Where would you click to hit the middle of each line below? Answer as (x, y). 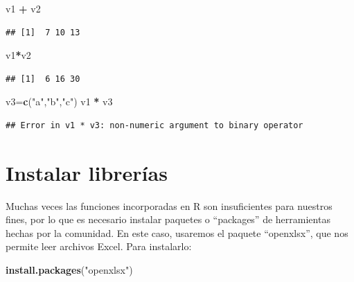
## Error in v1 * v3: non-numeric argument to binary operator (154, 125)
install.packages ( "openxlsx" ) (69, 270)
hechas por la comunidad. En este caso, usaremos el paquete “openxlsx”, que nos (177, 232)
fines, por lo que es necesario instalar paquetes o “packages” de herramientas (168, 219)
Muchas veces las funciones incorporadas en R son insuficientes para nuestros (169, 205)
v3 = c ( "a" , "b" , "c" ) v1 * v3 (59, 102)
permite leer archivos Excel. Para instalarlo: (99, 246)
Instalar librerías (87, 172)
